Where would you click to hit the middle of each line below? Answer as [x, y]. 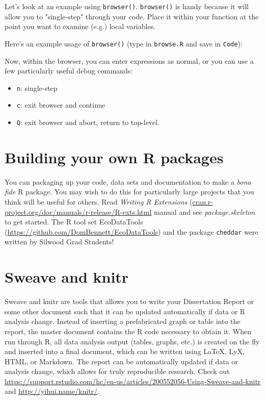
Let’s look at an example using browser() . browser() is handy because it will [127, 6]
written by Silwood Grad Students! [59, 242]
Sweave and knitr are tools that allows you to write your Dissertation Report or [129, 301]
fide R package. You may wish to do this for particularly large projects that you [129, 192]
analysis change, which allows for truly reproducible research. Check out [117, 371]
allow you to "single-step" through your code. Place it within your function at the [132, 16]
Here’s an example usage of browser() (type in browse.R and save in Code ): [124, 43]
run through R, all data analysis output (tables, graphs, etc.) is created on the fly [132, 341]
